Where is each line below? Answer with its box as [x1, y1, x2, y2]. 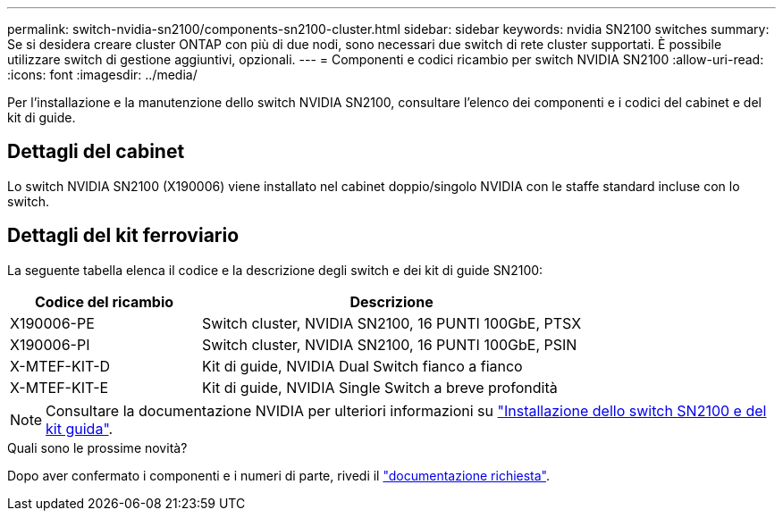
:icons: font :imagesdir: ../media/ [7, 67, 198, 82]
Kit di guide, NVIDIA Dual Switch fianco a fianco [202, 356, 523, 375]
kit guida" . [46, 419, 114, 438]
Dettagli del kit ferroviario [7, 224, 240, 247]
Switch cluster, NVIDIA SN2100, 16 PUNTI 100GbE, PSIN [202, 335, 577, 354]
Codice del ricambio [34, 292, 174, 311]
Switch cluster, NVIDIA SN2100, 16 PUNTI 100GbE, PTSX [202, 313, 582, 332]
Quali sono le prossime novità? [7, 439, 188, 455]
